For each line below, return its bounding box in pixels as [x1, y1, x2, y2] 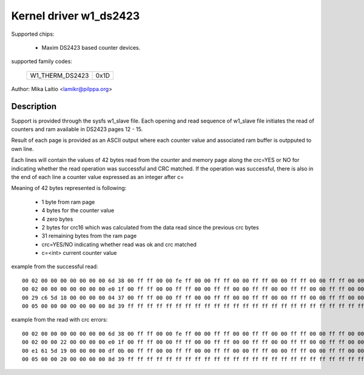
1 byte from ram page [41, 198, 95, 206]
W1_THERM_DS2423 [30, 71, 89, 79]
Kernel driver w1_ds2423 [11, 9, 140, 22]
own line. [11, 145, 35, 152]
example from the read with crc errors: [11, 316, 108, 323]
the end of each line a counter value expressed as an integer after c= [11, 173, 184, 180]
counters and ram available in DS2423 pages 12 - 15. [11, 126, 143, 133]
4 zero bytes [41, 215, 73, 223]
